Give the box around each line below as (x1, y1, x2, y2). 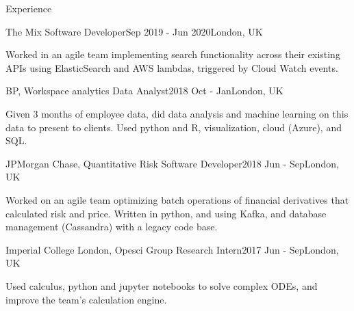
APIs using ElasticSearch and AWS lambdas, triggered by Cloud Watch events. (5, 60, 338, 75)
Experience (5, 1, 52, 15)
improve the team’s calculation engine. (5, 292, 167, 306)
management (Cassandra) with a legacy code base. (5, 219, 218, 234)
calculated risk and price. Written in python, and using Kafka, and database (5, 206, 327, 220)
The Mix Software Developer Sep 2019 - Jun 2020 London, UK (5, 24, 263, 38)
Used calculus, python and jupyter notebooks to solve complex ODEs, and (5, 278, 318, 293)
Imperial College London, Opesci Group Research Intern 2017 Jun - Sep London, (5, 242, 339, 256)
